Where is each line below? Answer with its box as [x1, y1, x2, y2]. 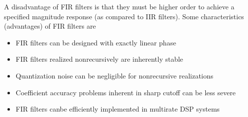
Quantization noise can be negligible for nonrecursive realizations [15, 70, 214, 80]
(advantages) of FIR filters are [4, 21, 96, 31]
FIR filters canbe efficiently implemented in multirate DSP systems [15, 104, 220, 114]
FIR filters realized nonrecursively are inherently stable [15, 54, 184, 64]
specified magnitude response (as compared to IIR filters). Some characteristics [4, 11, 244, 21]
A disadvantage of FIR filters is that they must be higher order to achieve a [4, 1, 235, 11]
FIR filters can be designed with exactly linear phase [15, 37, 176, 47]
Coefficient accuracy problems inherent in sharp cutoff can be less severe [15, 87, 236, 97]
